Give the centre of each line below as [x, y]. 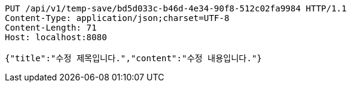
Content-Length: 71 [51, 28]
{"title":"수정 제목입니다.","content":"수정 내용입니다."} [133, 58]
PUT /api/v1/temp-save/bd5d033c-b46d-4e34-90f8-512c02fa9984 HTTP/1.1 [176, 8]
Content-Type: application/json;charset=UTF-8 [117, 18]
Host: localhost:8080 [56, 37]
